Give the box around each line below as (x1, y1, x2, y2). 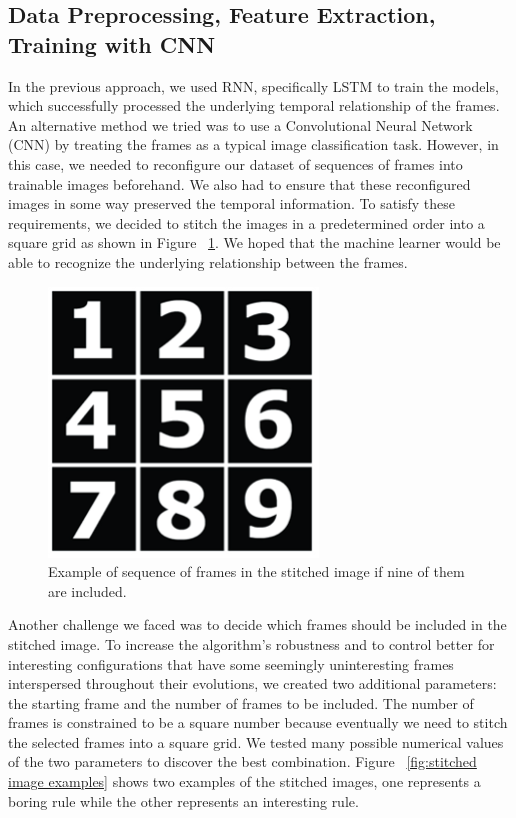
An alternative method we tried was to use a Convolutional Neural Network (8, 114, 473, 135)
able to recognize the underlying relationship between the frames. (8, 251, 408, 272)
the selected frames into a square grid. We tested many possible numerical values (8, 731, 504, 752)
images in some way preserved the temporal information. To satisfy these (8, 193, 456, 214)
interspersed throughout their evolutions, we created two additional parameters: (8, 673, 497, 694)
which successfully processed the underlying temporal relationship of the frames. (8, 95, 500, 116)
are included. (48, 580, 127, 601)
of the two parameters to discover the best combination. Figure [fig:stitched (8, 751, 477, 772)
